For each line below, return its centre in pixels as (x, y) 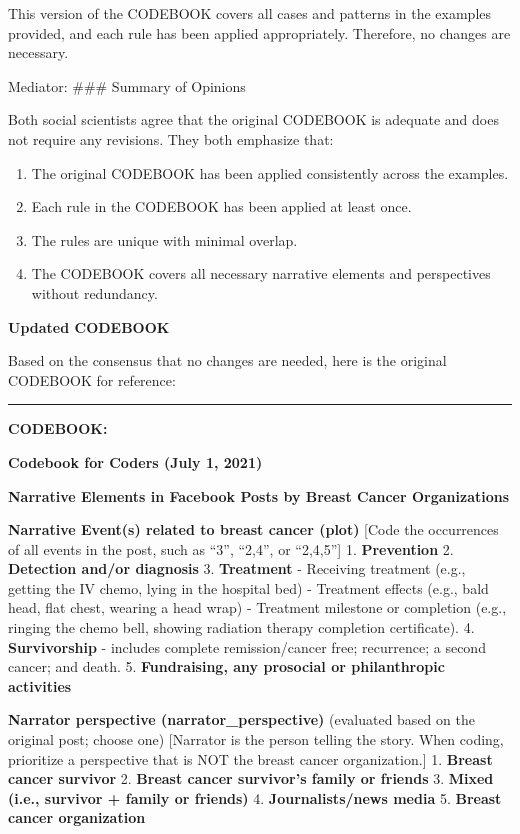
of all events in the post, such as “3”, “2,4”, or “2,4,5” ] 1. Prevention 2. (231, 548)
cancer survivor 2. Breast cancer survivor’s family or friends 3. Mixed (251, 778)
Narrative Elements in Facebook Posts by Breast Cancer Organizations (259, 495)
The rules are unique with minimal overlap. (164, 239)
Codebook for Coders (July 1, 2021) (135, 461)
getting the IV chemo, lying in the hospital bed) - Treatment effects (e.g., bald (248, 587)
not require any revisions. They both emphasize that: (171, 138)
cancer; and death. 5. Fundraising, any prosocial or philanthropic (226, 666)
